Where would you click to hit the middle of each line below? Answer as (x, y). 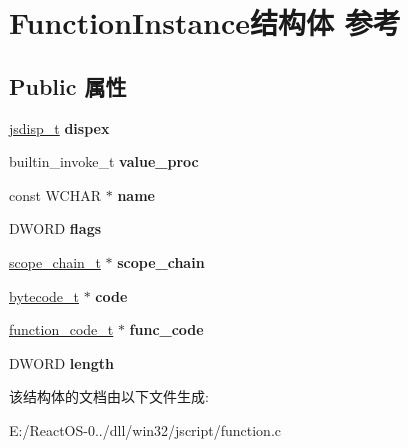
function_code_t (61, 329)
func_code (166, 329)
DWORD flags (55, 228)
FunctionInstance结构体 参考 (205, 22)
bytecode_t (44, 295)
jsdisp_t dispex (59, 127)
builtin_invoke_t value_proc (104, 161)
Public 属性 (68, 85)
